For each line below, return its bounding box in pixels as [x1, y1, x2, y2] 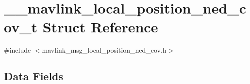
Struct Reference [42, 17, 158, 37]
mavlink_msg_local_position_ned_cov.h [42, 45, 167, 55]
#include [4, 45, 31, 55]
